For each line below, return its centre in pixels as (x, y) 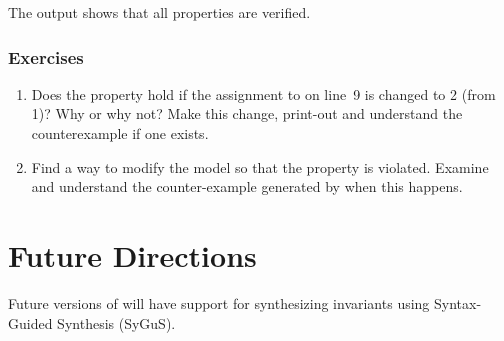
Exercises (46, 56)
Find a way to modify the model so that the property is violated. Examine (260, 166)
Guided (30, 322)
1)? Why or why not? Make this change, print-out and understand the (247, 113)
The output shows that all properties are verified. (159, 12)
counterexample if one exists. (120, 133)
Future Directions (132, 254)
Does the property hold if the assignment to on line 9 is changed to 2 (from (263, 93)
